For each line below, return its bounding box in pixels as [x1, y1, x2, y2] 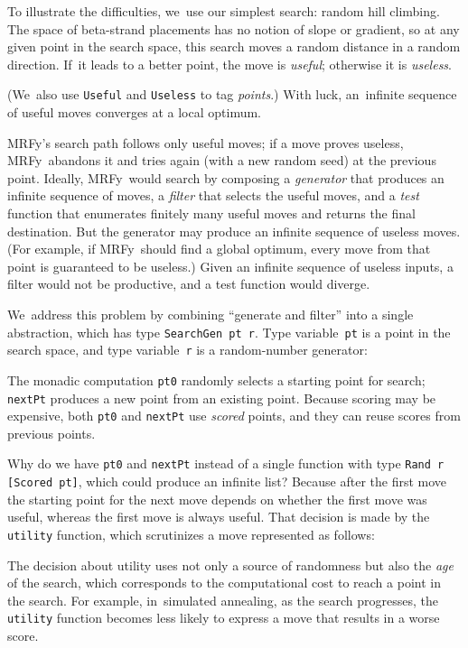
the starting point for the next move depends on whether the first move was [7, 489, 427, 508]
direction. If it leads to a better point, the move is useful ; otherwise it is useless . [7, 54, 453, 73]
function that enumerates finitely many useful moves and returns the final [7, 204, 416, 222]
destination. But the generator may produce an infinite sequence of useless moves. [7, 221, 461, 240]
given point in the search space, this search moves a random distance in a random [7, 37, 461, 56]
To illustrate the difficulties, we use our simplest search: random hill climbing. [7, 2, 440, 20]
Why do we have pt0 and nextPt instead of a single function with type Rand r [7, 454, 445, 473]
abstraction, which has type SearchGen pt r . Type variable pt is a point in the [7, 322, 451, 341]
